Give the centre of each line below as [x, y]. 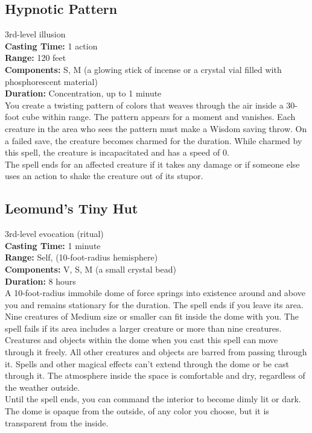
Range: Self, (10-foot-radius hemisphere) [81, 257]
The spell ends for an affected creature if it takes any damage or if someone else [152, 164]
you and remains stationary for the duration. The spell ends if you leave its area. [154, 304]
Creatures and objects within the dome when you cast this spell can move [142, 340]
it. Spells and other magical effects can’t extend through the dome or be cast [147, 363]
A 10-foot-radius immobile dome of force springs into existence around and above [155, 293]
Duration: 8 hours [40, 281]
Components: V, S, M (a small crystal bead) [91, 269]
